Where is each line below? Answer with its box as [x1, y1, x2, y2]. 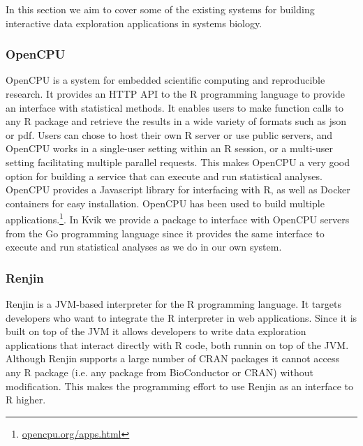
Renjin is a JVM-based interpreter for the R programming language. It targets [6, 297, 341, 311]
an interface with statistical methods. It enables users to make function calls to [6, 100, 343, 114]
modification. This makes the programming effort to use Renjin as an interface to [6, 378, 354, 393]
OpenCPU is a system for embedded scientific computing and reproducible [6, 73, 325, 87]
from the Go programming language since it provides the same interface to [6, 225, 325, 240]
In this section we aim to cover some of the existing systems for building [6, 2, 315, 16]
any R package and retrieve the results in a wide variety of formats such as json [6, 114, 347, 128]
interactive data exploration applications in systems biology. [6, 15, 262, 30]
